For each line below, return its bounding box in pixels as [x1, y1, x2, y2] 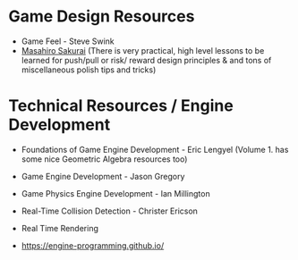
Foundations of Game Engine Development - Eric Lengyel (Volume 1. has [21, 144, 289, 155]
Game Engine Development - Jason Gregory [21, 171, 185, 181]
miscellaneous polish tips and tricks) [21, 64, 157, 75]
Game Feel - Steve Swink [21, 36, 115, 46]
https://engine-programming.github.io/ [21, 239, 165, 251]
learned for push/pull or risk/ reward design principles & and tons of [21, 55, 272, 65]
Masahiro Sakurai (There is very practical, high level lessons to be [21, 45, 265, 55]
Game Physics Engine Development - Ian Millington [21, 188, 211, 198]
